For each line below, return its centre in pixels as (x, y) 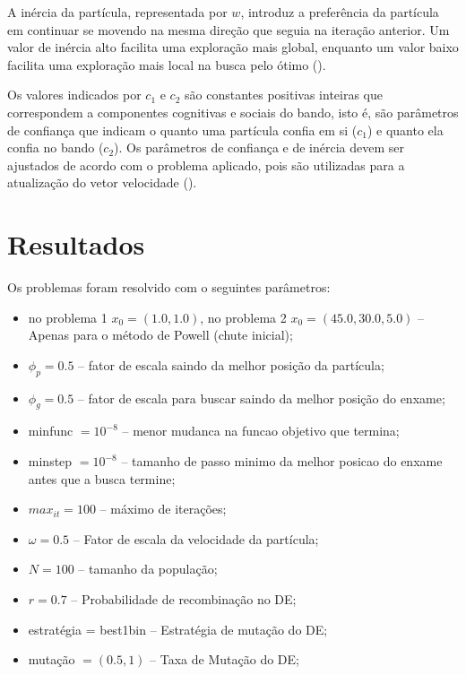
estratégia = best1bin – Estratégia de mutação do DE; (178, 629)
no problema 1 (68, 317)
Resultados (76, 244)
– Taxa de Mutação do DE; (224, 659)
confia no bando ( (56, 147)
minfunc (51, 431)
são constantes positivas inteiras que (284, 95)
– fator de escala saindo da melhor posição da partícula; (231, 364)
